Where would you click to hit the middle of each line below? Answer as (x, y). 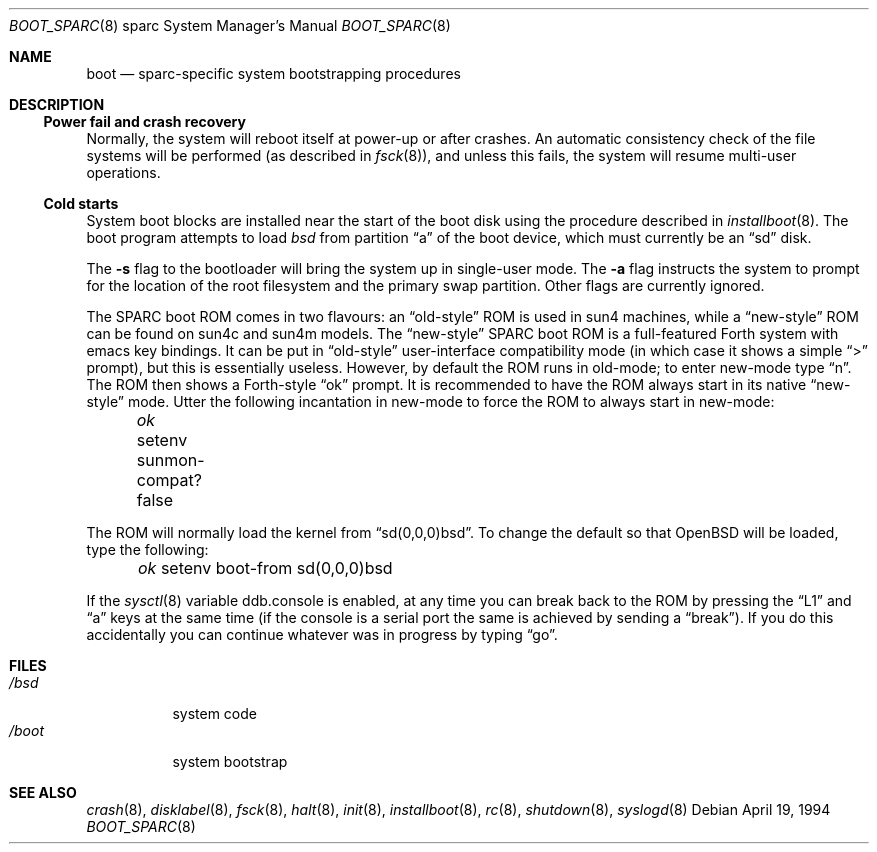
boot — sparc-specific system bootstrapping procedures (273, 73)
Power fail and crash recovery (144, 121)
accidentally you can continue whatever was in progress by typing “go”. (322, 634)
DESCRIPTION (57, 104)
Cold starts (81, 203)
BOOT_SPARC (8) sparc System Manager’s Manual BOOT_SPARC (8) (230, 25)
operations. (123, 172)
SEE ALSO (43, 792)
